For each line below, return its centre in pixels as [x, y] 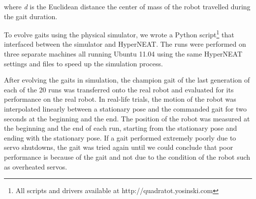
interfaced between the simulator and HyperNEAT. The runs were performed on [125, 44]
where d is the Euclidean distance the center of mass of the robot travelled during [127, 6]
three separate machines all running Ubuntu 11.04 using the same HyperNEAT [123, 54]
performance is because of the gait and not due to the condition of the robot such [127, 156]
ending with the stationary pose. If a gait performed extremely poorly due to [120, 137]
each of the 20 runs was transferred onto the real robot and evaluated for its [119, 89]
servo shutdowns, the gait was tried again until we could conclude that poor [119, 147]
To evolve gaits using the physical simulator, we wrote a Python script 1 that [119, 34]
